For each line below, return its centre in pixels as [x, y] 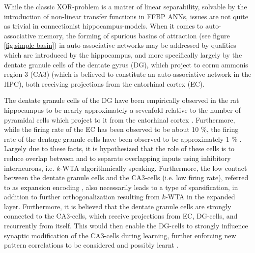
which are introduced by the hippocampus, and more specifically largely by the [123, 54]
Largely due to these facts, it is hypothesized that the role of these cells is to [119, 148]
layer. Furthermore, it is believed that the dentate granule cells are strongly [118, 206]
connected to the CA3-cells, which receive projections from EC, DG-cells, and [121, 216]
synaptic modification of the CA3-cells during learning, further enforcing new [120, 235]
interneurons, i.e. [29, 168]
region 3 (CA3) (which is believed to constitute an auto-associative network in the [128, 74]
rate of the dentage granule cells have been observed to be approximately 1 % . [123, 139]
